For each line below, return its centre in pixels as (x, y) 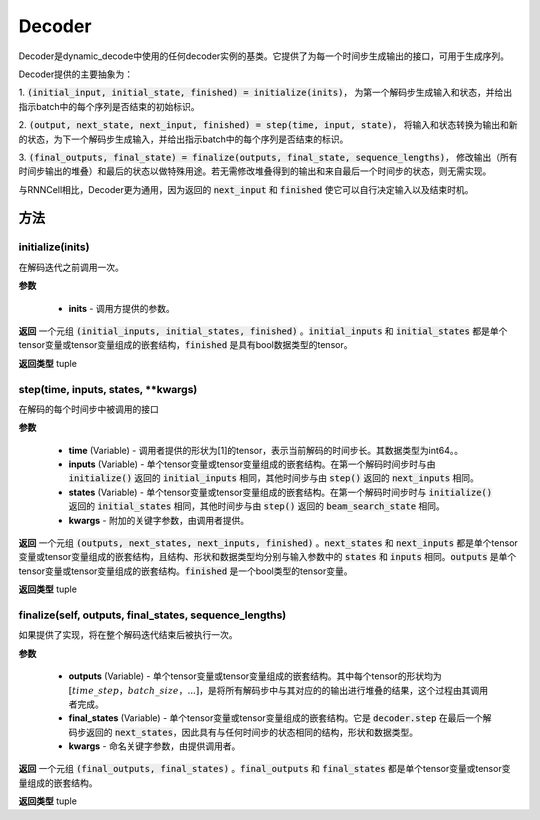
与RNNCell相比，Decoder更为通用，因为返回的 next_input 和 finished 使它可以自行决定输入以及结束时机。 (246, 189)
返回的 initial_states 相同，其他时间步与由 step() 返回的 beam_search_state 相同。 (256, 506)
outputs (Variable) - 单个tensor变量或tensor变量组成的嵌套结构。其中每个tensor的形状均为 (255, 676)
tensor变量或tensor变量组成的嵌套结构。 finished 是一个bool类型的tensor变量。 (185, 571)
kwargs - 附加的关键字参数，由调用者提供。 (159, 520)
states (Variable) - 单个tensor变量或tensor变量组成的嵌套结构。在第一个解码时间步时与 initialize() (280, 492)
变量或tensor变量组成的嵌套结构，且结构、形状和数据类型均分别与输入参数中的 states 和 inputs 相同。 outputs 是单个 (267, 557)
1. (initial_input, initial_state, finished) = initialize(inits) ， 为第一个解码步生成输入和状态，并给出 (265, 92)
